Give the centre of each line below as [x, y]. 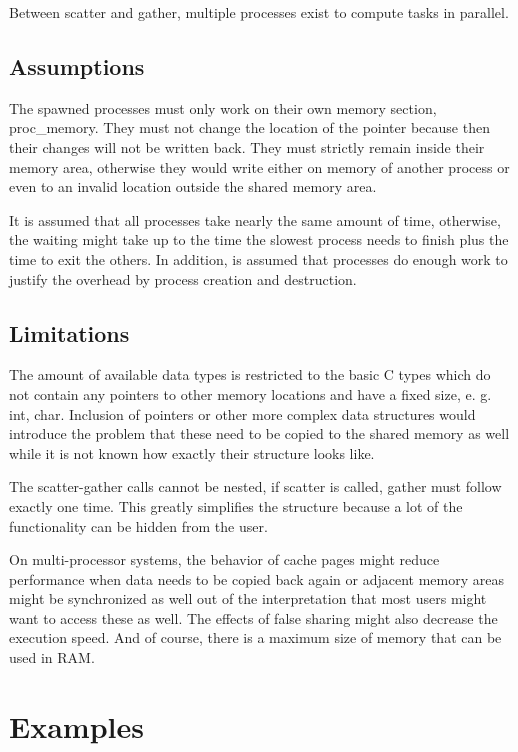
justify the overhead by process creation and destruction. [183, 278]
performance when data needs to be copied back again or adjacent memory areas [256, 578]
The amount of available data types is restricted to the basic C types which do [250, 374]
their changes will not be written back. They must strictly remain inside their [247, 146]
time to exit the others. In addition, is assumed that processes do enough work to [258, 258]
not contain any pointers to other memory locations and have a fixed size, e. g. [250, 393]
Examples [76, 725]
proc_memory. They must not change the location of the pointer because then [249, 127]
